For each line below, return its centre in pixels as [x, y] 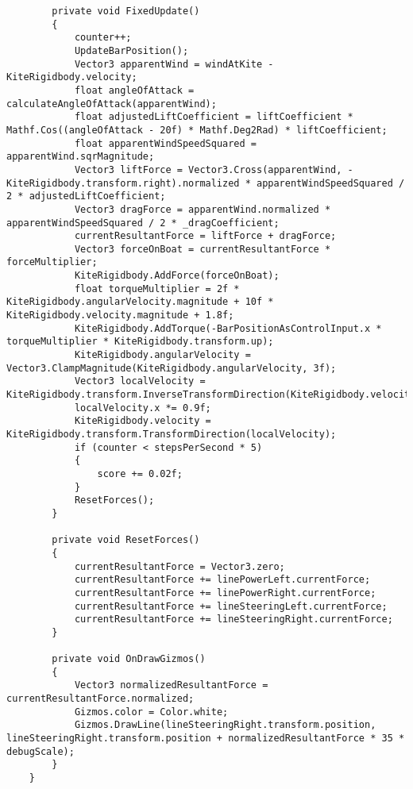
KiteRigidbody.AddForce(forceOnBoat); [177, 276]
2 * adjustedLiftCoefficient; [86, 196]
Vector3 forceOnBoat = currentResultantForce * [203, 249]
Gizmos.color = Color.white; [151, 712]
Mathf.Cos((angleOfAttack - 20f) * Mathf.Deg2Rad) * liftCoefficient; [197, 130]
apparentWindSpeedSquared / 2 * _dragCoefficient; [143, 223]
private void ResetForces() [126, 540]
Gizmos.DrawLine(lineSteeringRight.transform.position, [225, 725]
